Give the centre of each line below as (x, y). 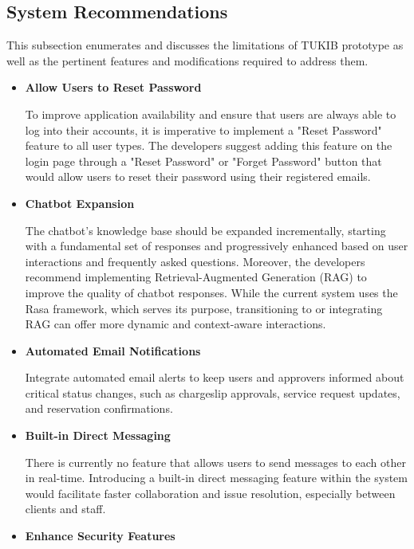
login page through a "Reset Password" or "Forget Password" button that (203, 161)
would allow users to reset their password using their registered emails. (198, 176)
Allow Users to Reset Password (113, 87)
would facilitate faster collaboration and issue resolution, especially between (210, 493)
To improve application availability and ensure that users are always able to (211, 114)
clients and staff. (65, 509)
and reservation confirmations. (99, 408)
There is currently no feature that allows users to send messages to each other (215, 462)
